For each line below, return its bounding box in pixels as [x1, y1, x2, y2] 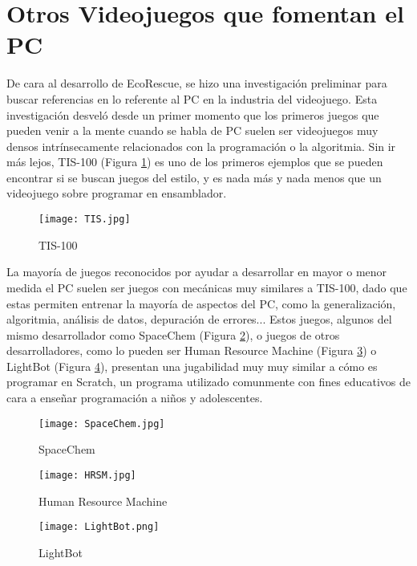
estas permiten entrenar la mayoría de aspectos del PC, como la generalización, [6, 295, 396, 312]
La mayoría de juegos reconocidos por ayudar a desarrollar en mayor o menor [6, 263, 387, 280]
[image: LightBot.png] [38, 521, 160, 533]
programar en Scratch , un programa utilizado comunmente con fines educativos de [6, 373, 411, 390]
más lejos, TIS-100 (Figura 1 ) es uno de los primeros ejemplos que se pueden [6, 153, 383, 170]
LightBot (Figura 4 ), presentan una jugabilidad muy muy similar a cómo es [6, 357, 378, 374]
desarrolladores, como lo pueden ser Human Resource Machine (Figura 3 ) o [6, 342, 377, 359]
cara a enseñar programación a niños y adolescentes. [6, 389, 263, 406]
